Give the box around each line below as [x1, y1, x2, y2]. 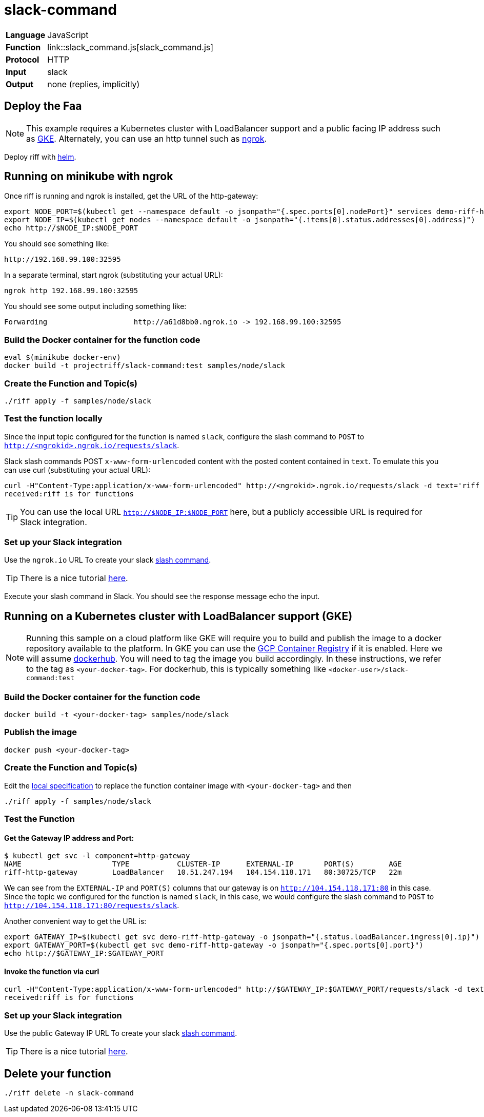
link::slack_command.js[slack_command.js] [47, 42, 214, 52]
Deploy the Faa [4, 100, 82, 113]
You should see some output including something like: [4, 302, 187, 311]
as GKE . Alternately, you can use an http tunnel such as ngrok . [26, 133, 267, 144]
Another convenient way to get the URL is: [4, 917, 147, 926]
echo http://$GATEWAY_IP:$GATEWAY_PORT [4, 949, 164, 958]
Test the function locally [4, 413, 103, 424]
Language [6, 29, 46, 40]
